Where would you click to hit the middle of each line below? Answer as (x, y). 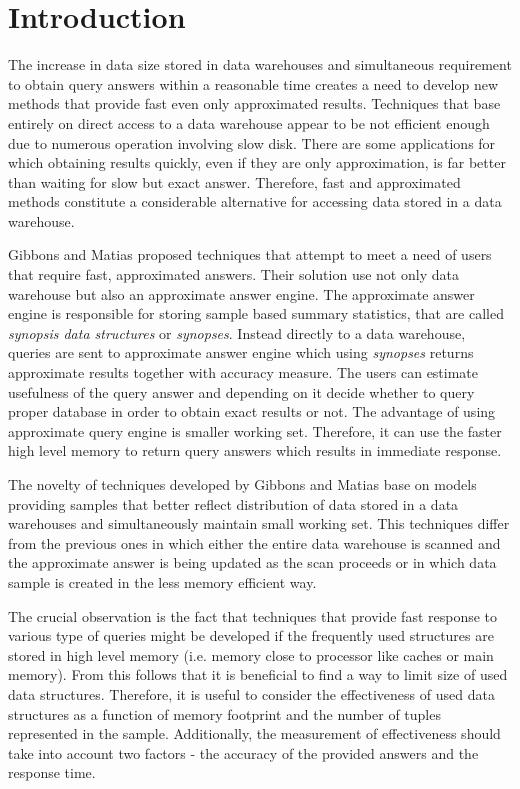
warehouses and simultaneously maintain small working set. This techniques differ (259, 523)
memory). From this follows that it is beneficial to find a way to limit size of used (258, 674)
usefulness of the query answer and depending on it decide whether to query (241, 391)
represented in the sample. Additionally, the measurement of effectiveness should (254, 733)
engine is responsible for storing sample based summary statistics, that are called (256, 313)
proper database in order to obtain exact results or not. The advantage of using (252, 411)
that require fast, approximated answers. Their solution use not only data (233, 274)
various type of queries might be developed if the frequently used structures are (251, 635)
